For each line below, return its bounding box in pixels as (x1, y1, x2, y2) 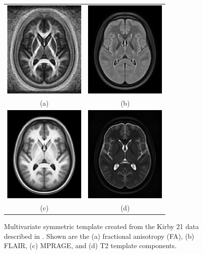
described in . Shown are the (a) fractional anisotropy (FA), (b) (4, 231, 195, 241)
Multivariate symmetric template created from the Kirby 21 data (4, 221, 199, 231)
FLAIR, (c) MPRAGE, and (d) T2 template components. (4, 240, 177, 251)
